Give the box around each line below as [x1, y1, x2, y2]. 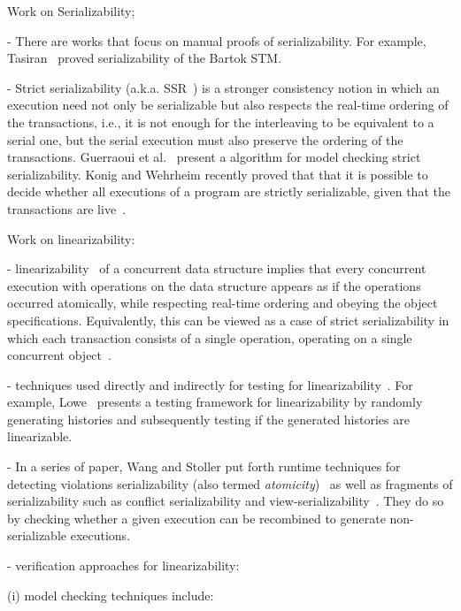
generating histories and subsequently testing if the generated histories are [7, 409, 410, 428]
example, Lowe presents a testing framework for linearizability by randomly [7, 393, 423, 411]
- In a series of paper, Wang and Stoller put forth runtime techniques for [7, 457, 401, 476]
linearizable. [7, 427, 73, 446]
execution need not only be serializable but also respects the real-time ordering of [7, 95, 449, 114]
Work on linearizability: [7, 229, 135, 248]
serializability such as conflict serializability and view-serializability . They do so [7, 492, 444, 510]
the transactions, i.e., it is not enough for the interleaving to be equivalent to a [7, 112, 434, 131]
